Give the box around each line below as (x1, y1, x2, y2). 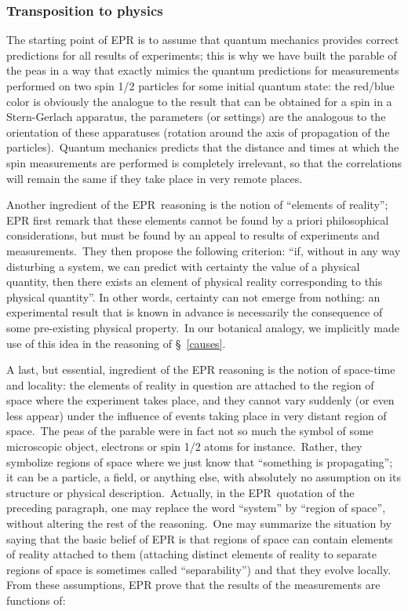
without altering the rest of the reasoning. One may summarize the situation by (6, 515, 392, 532)
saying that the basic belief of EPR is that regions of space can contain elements (6, 530, 393, 547)
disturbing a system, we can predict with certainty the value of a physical (6, 258, 360, 274)
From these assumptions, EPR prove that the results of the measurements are (6, 576, 381, 593)
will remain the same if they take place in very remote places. (6, 170, 303, 186)
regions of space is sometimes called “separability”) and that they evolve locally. (6, 561, 392, 577)
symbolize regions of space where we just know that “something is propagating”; (6, 453, 393, 470)
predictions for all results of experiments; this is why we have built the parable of (6, 46, 397, 63)
